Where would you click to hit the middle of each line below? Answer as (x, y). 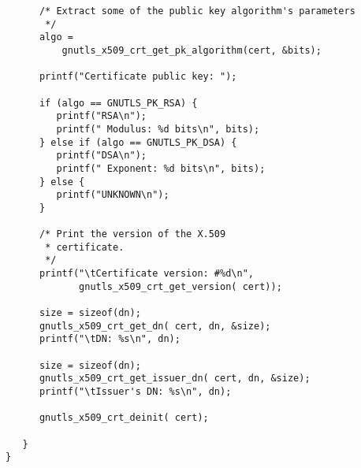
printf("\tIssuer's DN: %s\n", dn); (135, 392)
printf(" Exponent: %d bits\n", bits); (161, 168)
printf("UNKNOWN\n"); (113, 195)
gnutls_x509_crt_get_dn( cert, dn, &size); (155, 326)
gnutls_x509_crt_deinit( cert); (124, 418)
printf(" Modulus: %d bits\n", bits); (158, 129)
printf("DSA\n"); (101, 156)
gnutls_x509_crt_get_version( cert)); (180, 286)
